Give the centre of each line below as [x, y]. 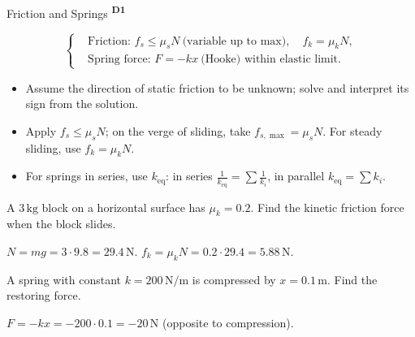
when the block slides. [61, 224]
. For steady [352, 130]
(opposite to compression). [228, 323]
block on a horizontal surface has [123, 207]
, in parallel [296, 176]
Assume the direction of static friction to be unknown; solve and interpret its [217, 87]
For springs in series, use [86, 176]
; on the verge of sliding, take [178, 130]
